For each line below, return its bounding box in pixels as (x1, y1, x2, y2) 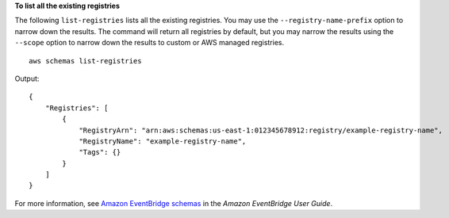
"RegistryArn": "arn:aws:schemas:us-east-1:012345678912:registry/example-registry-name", (79, 125, 443, 135)
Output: (14, 74, 40, 83)
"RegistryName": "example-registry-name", (79, 136, 247, 146)
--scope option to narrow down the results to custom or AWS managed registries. (14, 38, 285, 48)
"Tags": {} (79, 147, 121, 157)
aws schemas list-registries (29, 56, 142, 65)
